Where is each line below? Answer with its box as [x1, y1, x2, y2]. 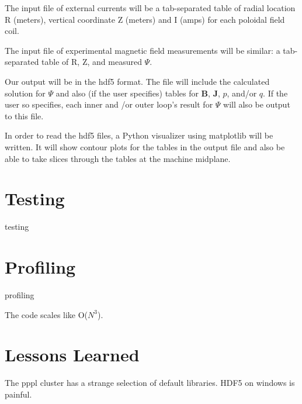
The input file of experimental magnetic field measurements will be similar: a [5, 44, 280, 56]
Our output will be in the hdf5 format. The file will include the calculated [5, 75, 270, 87]
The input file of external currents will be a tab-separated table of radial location [5, 2, 296, 13]
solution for [5, 87, 46, 99]
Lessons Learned [5, 343, 140, 367]
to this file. [5, 109, 44, 122]
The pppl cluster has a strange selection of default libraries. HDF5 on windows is [5, 377, 295, 389]
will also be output [223, 98, 290, 111]
